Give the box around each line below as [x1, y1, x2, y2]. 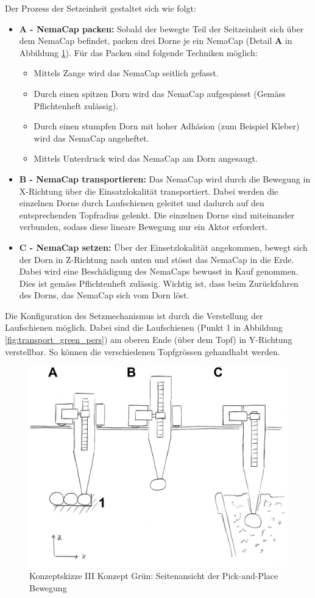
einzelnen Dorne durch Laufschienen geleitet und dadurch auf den [19, 196, 264, 209]
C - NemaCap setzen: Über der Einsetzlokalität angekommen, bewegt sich [19, 240, 308, 253]
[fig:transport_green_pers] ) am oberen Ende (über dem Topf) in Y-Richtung [5, 333, 292, 346]
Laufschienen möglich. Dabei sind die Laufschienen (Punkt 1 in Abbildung [5, 321, 283, 334]
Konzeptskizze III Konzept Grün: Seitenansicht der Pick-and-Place [29, 569, 278, 582]
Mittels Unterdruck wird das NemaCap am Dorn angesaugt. [34, 152, 258, 165]
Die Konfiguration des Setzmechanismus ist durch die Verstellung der [5, 309, 263, 322]
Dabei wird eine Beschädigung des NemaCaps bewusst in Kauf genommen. [19, 265, 299, 278]
